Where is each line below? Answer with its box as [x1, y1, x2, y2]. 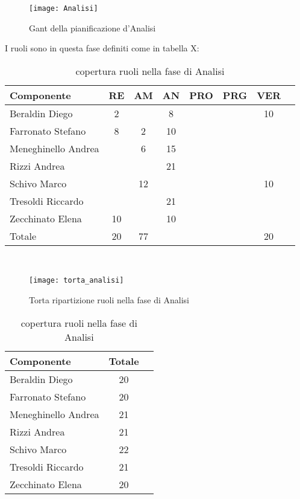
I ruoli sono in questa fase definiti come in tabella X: [5, 42, 199, 54]
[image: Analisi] [29, 4, 98, 13]
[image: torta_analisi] [29, 276, 124, 285]
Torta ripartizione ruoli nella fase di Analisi [29, 294, 189, 306]
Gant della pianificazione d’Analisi [29, 21, 156, 34]
